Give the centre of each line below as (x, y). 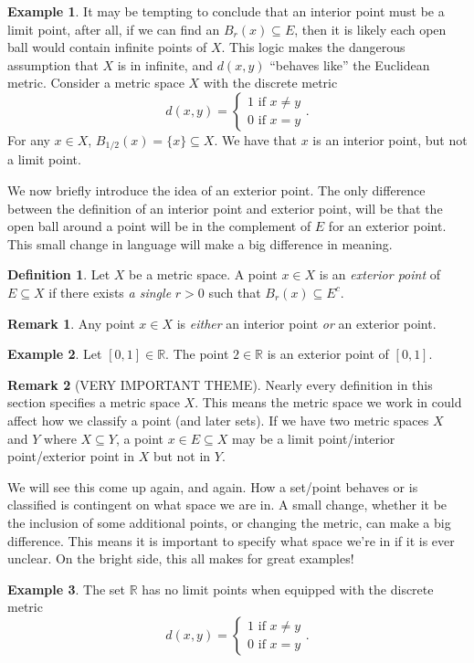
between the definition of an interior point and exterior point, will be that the (225, 208)
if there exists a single (110, 292)
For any (29, 139)
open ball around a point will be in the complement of (159, 226)
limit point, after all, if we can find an (114, 29)
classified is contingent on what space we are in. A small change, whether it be (227, 505)
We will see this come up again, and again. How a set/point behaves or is (213, 486)
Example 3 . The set (67, 589)
